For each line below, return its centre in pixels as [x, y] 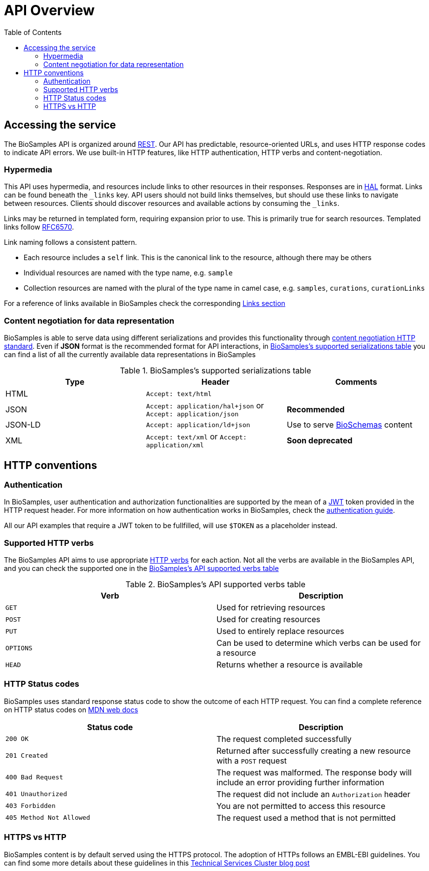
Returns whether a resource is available [290, 665]
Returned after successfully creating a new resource [314, 751]
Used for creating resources [269, 620]
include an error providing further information [300, 782]
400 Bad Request [34, 777]
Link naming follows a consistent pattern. [71, 242]
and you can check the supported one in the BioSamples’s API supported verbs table [141, 569]
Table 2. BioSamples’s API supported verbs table [215, 585]
